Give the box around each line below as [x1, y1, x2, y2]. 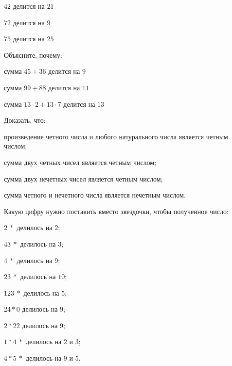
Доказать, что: [4, 115, 46, 125]
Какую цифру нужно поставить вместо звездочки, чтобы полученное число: [4, 206, 229, 216]
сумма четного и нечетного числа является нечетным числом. [4, 190, 186, 200]
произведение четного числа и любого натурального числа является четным [4, 131, 228, 141]
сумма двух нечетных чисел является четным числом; [4, 173, 163, 183]
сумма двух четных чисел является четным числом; [4, 157, 157, 167]
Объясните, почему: [4, 50, 62, 60]
